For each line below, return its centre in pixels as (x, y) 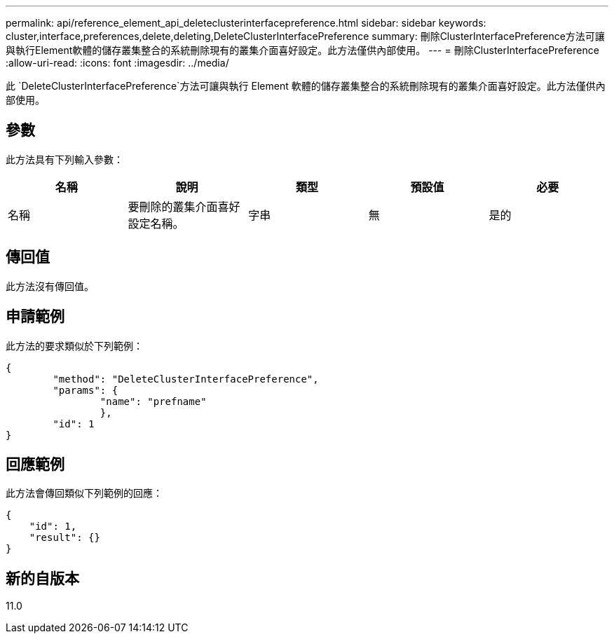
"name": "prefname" (153, 401)
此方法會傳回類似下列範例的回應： (84, 493)
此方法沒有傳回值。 (50, 286)
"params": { (86, 390)
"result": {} (64, 538)
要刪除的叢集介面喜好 (184, 206)
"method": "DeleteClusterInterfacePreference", (186, 379)
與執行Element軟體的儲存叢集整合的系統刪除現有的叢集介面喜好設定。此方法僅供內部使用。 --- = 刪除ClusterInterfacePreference (302, 50)
